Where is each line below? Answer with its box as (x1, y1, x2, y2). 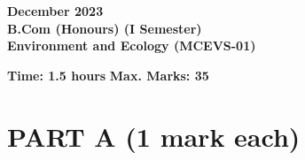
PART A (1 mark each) (7, 118, 301, 154)
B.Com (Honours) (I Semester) (7, 19, 202, 37)
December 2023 (7, 2, 104, 19)
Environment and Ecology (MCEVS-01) (7, 36, 256, 55)
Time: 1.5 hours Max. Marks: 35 (7, 65, 209, 84)
